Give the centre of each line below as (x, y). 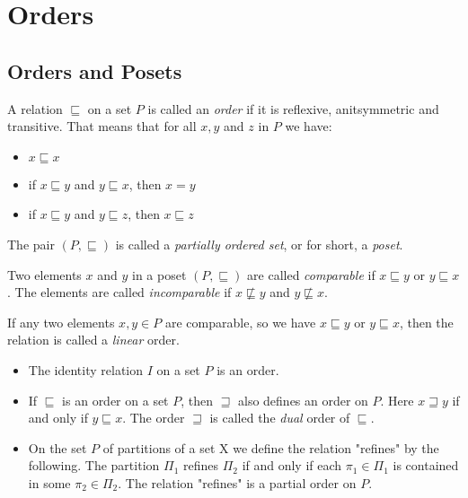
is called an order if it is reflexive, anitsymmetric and (293, 108)
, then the (426, 322)
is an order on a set (115, 400)
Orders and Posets (95, 70)
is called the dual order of (280, 418)
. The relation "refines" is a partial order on (237, 482)
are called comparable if (311, 274)
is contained (426, 465)
